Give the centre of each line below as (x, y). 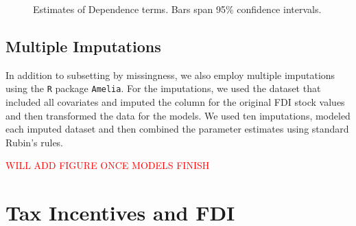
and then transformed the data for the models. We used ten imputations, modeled (178, 115)
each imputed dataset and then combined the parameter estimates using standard (177, 129)
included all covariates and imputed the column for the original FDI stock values (175, 102)
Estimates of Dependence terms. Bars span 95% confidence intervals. (177, 9)
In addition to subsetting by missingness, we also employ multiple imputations (170, 75)
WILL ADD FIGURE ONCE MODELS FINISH (108, 165)
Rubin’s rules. (35, 142)
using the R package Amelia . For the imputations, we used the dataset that (163, 88)
